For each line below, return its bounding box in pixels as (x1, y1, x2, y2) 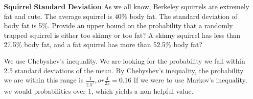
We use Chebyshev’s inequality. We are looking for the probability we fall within (4, 55, 245, 66)
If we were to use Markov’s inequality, (134, 75, 247, 85)
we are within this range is (4, 75, 84, 85)
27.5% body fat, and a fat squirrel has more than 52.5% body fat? (4, 39, 203, 49)
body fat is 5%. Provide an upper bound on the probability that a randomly (4, 20, 233, 31)
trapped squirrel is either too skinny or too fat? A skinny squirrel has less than (4, 30, 241, 40)
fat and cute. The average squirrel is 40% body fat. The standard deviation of (4, 11, 237, 21)
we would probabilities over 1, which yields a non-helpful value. (4, 86, 194, 96)
